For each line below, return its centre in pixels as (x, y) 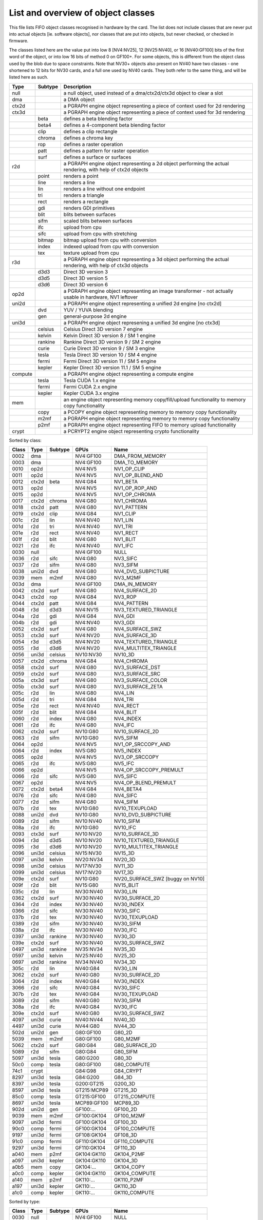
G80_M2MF (127, 1039)
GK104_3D (126, 1160)
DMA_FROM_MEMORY (140, 456)
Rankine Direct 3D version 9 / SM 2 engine (112, 342)
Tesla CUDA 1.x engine (90, 380)
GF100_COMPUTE (134, 1129)
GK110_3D (125, 1186)
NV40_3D (125, 1020)
